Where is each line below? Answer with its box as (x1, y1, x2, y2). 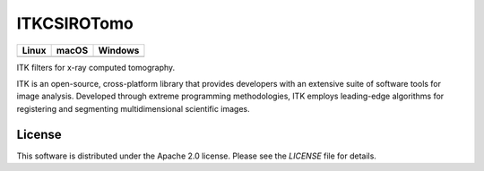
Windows (98, 44, 140, 56)
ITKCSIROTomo (16, 13, 134, 33)
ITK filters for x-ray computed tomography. (16, 62, 176, 73)
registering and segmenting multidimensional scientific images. (16, 103, 250, 114)
